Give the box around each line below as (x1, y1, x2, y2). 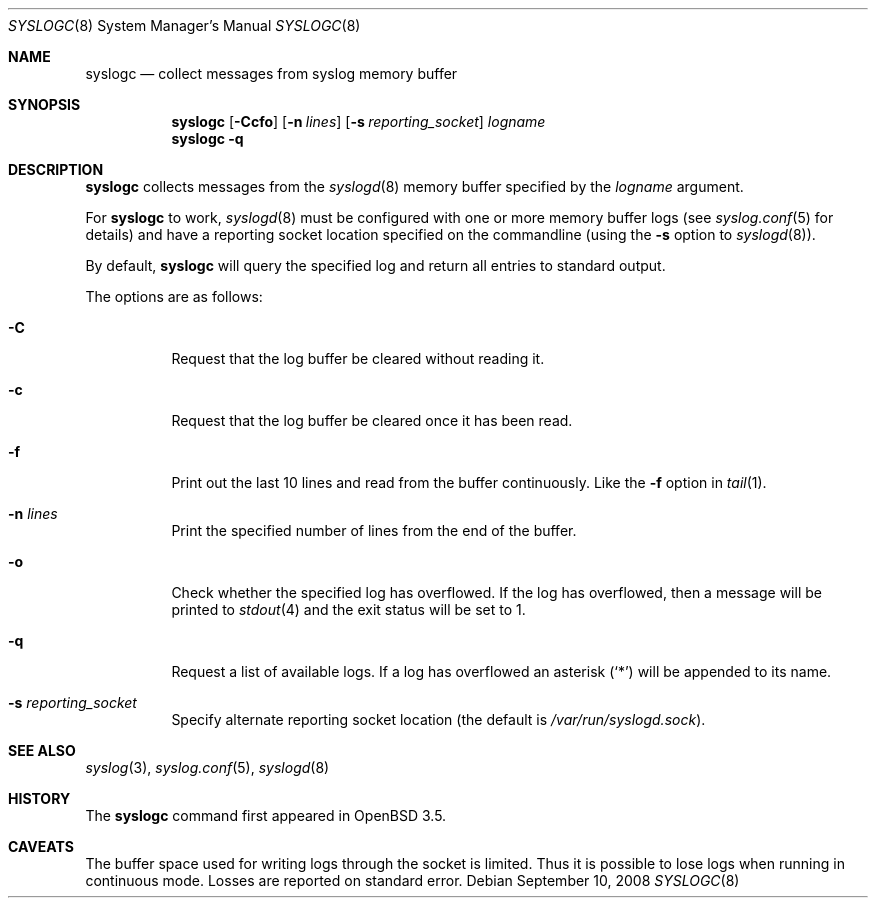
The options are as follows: (85, 288, 263, 305)
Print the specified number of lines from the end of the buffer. (171, 522, 577, 539)
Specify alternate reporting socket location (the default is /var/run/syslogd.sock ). (171, 711, 706, 728)
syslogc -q (171, 130, 244, 147)
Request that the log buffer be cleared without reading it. (171, 350, 545, 367)
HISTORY (8, 790, 71, 807)
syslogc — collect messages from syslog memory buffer (85, 65, 458, 82)
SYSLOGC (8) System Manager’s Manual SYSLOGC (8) (8, 17, 361, 34)
